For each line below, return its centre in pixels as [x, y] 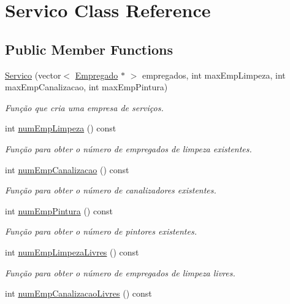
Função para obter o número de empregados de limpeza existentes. [128, 148]
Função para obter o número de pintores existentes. [101, 231]
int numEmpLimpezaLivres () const [72, 251]
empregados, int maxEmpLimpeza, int [214, 75]
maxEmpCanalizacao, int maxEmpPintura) [86, 87]
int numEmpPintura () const [59, 210]
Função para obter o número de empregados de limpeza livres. [120, 272]
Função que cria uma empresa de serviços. [84, 107]
